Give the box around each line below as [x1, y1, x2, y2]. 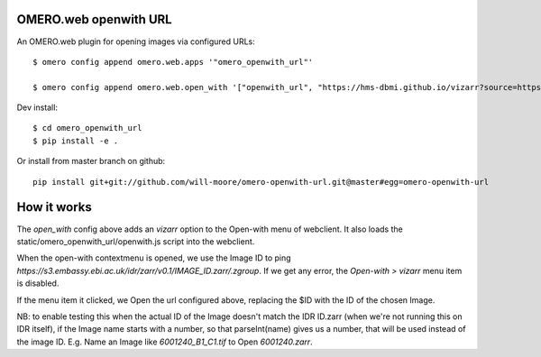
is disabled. [16, 278, 60, 288]
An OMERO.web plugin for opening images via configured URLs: [16, 36, 256, 47]
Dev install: [16, 102, 59, 113]
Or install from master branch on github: [16, 156, 166, 167]
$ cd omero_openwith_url [32, 123, 142, 133]
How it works [16, 199, 92, 215]
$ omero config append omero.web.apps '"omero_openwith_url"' [32, 57, 314, 67]
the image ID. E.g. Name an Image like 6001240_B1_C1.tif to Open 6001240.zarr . [16, 336, 313, 347]
